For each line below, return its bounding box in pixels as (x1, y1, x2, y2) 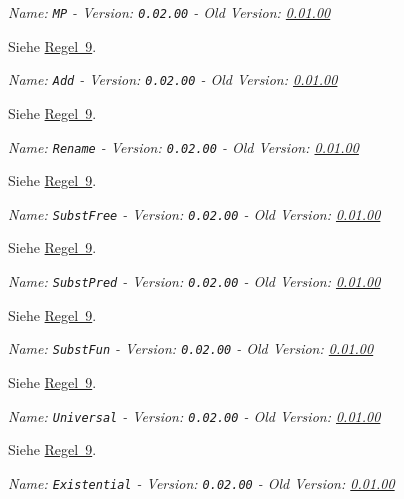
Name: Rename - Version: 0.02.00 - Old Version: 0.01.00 (8, 136, 359, 157)
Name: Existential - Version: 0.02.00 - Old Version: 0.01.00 (8, 472, 395, 493)
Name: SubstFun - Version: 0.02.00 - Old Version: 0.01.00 (8, 338, 374, 359)
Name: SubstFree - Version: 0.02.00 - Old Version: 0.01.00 (8, 203, 381, 224)
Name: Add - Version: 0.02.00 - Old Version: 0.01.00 (8, 69, 338, 90)
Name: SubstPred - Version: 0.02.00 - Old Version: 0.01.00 (8, 271, 381, 291)
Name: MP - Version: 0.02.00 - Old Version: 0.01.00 (8, 2, 331, 22)
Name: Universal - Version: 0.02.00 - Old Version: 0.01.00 (8, 405, 381, 426)
